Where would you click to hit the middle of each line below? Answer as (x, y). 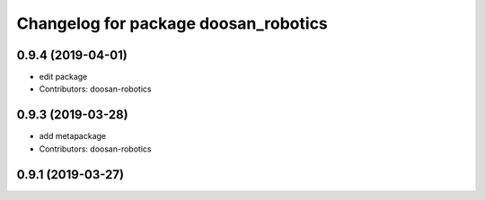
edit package (63, 77)
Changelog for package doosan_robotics (172, 23)
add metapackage (73, 136)
